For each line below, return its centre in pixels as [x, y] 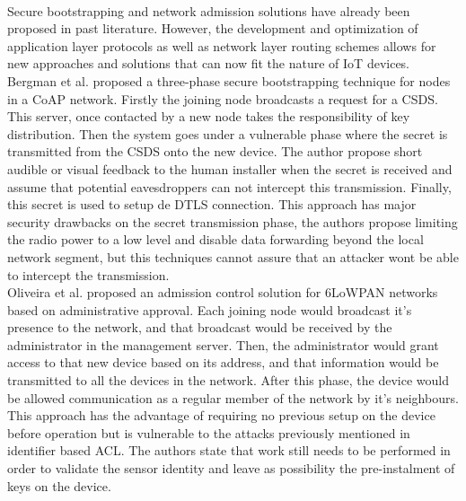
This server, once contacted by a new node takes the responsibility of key [209, 116]
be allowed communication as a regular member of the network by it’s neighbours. [233, 397]
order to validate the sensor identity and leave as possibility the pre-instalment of [231, 468]
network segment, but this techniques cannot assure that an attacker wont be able [233, 256]
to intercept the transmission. [88, 274]
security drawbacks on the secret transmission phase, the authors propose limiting [233, 221]
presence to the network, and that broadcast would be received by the [200, 327]
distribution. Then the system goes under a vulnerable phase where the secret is [228, 133]
